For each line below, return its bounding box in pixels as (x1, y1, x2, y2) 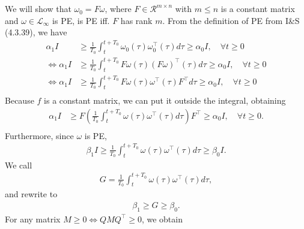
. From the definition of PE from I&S (162, 14, 300, 26)
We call (5, 158, 32, 171)
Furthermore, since (5, 129, 74, 141)
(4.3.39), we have (5, 26, 67, 38)
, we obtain (141, 212, 183, 225)
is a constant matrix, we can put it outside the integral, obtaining (44, 94, 286, 106)
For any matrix (5, 212, 61, 225)
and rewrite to (5, 188, 58, 200)
